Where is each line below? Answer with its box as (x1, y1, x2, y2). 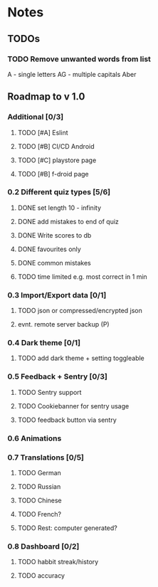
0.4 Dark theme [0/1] (7, 338, 80, 348)
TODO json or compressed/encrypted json (17, 307, 142, 315)
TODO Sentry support (17, 388, 82, 396)
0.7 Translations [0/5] (7, 453, 84, 462)
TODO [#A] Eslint (17, 128, 68, 137)
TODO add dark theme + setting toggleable (17, 354, 144, 363)
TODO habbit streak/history (17, 558, 99, 566)
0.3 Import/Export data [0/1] (7, 290, 107, 300)
